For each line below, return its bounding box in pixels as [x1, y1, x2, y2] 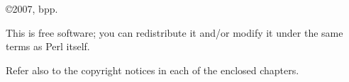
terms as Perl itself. [6, 39, 90, 54]
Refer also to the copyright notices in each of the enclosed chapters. [6, 62, 299, 77]
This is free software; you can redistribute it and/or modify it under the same [6, 25, 343, 40]
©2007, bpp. [6, 1, 58, 16]
